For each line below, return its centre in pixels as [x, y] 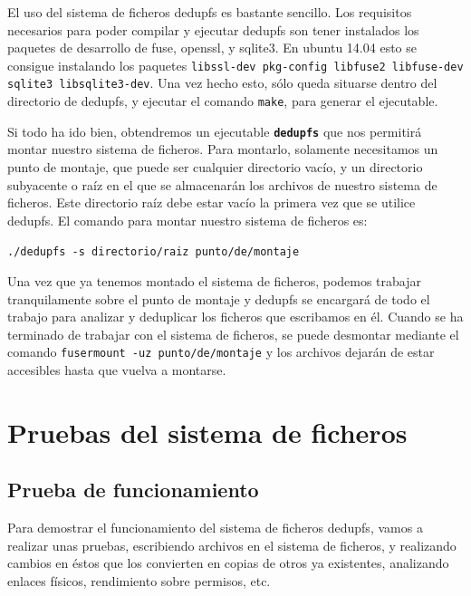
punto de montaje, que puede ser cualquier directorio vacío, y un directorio [215, 167]
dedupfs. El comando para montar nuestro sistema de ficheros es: [187, 220]
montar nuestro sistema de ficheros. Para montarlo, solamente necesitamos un [223, 149]
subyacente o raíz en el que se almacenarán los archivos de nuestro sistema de [222, 184]
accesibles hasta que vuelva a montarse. [117, 370]
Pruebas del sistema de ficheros [207, 432]
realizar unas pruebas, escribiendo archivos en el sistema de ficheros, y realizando [232, 545]
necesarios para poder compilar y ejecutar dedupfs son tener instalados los [213, 29]
